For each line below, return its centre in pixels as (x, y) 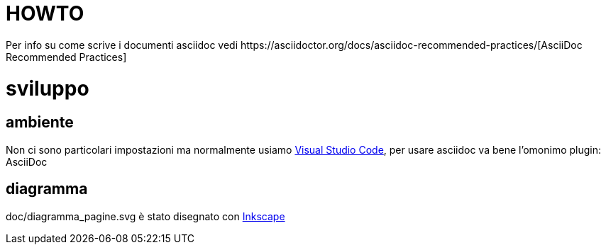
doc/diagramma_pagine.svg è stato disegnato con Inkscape (145, 216)
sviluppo (48, 88)
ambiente (40, 123)
